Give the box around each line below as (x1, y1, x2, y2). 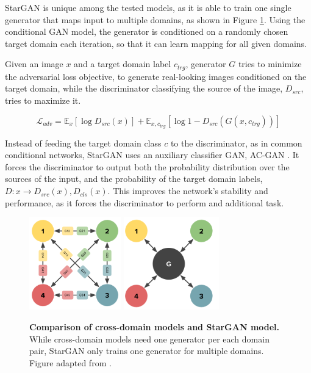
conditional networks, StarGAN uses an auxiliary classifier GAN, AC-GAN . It (5, 148, 299, 161)
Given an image (5, 57, 63, 70)
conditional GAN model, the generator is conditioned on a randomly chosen (5, 25, 288, 38)
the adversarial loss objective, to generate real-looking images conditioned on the (5, 70, 307, 82)
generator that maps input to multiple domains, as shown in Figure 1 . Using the (5, 13, 306, 26)
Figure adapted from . (29, 356, 112, 369)
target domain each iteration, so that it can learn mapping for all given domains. (5, 37, 307, 49)
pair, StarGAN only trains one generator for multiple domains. (29, 344, 264, 357)
